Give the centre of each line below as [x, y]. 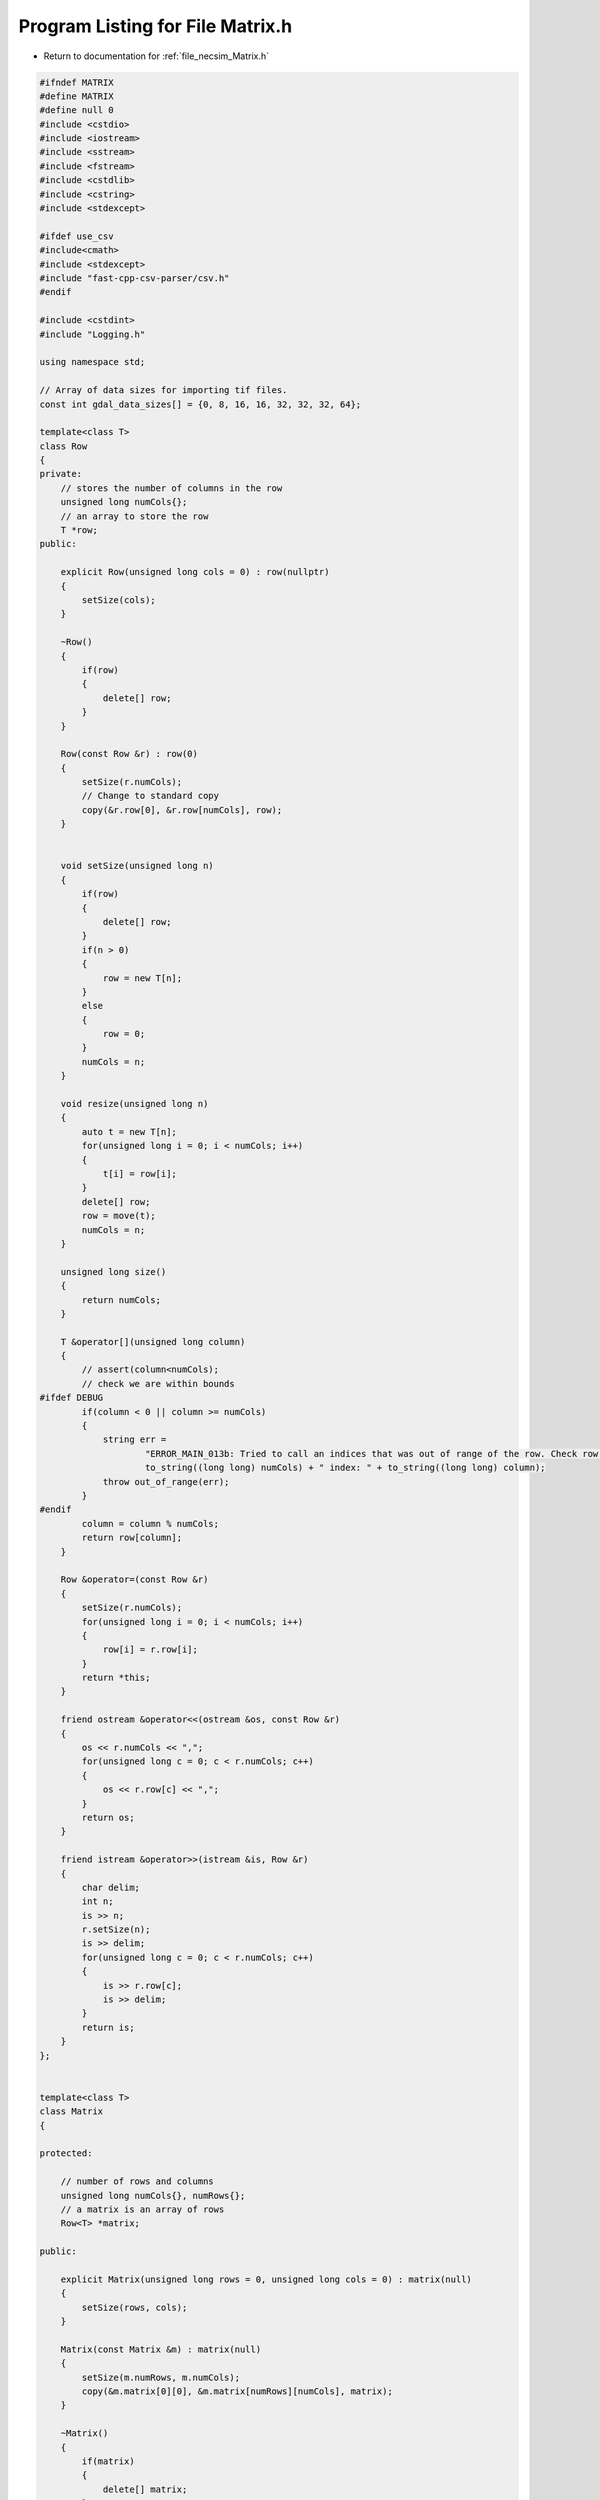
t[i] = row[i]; [139, 1173]
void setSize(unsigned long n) [137, 866]
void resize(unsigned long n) [134, 1104]
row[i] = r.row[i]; [150, 1649]
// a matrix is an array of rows [142, 2209]
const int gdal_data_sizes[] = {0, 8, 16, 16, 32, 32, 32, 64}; [200, 404]
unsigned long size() [113, 1271]
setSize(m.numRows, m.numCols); [160, 2377]
